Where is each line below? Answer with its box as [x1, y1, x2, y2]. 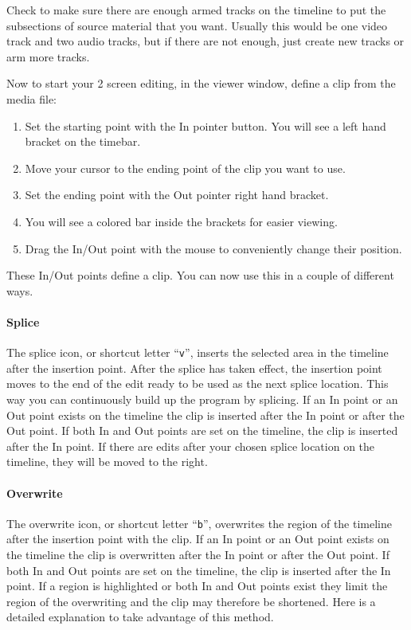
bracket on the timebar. [25, 133, 141, 150]
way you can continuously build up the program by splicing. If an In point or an [6, 390, 398, 407]
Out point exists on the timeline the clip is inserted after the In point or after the [6, 406, 405, 423]
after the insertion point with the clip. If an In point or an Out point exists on [6, 530, 389, 547]
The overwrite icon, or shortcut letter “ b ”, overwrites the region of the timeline [6, 515, 392, 531]
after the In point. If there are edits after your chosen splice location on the [6, 437, 375, 454]
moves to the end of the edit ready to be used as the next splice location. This [6, 375, 389, 392]
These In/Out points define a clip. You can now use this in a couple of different [6, 267, 394, 284]
